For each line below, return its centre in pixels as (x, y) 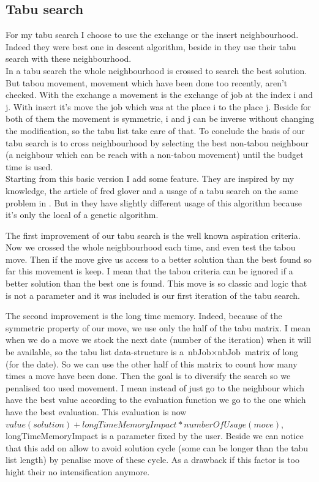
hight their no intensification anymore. (78, 471)
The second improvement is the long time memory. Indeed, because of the (144, 316)
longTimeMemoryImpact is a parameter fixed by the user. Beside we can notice (155, 436)
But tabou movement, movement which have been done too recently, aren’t (147, 82)
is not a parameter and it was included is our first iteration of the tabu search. (153, 295)
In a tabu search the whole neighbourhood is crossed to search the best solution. (156, 70)
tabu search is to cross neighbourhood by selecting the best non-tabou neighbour (157, 142)
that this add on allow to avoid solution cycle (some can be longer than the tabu (157, 447)
